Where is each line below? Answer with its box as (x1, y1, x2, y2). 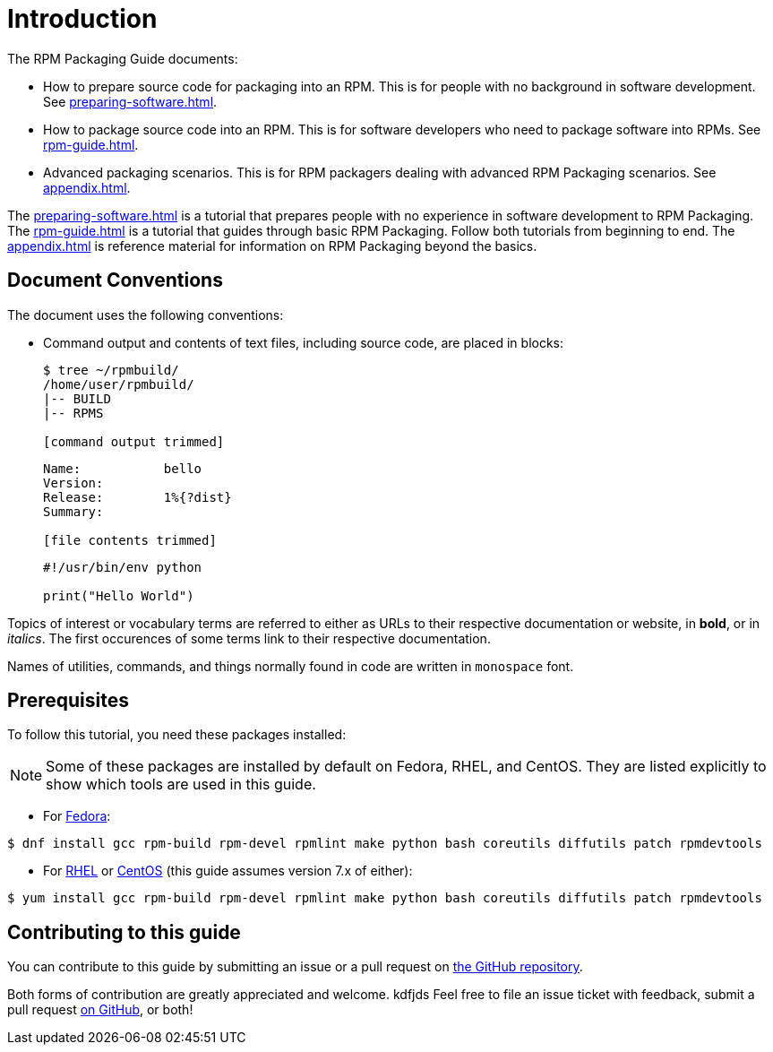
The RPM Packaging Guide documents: (7, 50, 238, 66)
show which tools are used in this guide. (46, 775, 316, 794)
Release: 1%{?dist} (43, 489, 232, 504)
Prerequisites (7, 689, 129, 712)
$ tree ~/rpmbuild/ (43, 362, 179, 377)
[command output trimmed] (43, 434, 225, 449)
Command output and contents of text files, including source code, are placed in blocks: (43, 334, 564, 350)
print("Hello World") (43, 588, 194, 603)
